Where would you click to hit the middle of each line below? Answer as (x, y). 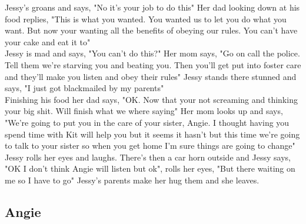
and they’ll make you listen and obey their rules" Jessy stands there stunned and (151, 76)
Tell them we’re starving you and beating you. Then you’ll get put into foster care (153, 64)
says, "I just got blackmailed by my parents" (84, 88)
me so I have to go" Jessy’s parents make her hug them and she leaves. (132, 180)
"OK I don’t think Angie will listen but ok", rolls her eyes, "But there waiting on (150, 168)
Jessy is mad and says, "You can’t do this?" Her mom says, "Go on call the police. (152, 53)
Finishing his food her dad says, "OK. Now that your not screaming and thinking (151, 99)
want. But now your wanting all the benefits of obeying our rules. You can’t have (151, 30)
